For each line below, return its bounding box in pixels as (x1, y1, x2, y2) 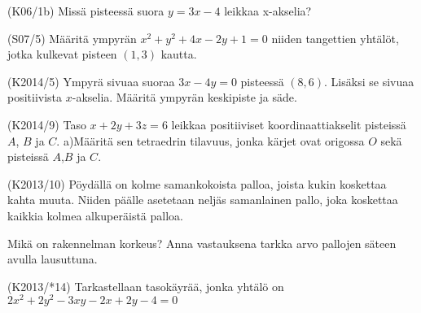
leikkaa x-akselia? (224, 2, 312, 19)
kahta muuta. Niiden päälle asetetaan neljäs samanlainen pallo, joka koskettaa (7, 191, 398, 208)
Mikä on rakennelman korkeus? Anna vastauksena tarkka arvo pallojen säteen (7, 234, 397, 251)
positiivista (7, 89, 63, 106)
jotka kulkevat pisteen (7, 46, 117, 63)
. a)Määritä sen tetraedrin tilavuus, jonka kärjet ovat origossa (56, 132, 365, 149)
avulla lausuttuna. (7, 250, 98, 267)
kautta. (160, 46, 197, 63)
